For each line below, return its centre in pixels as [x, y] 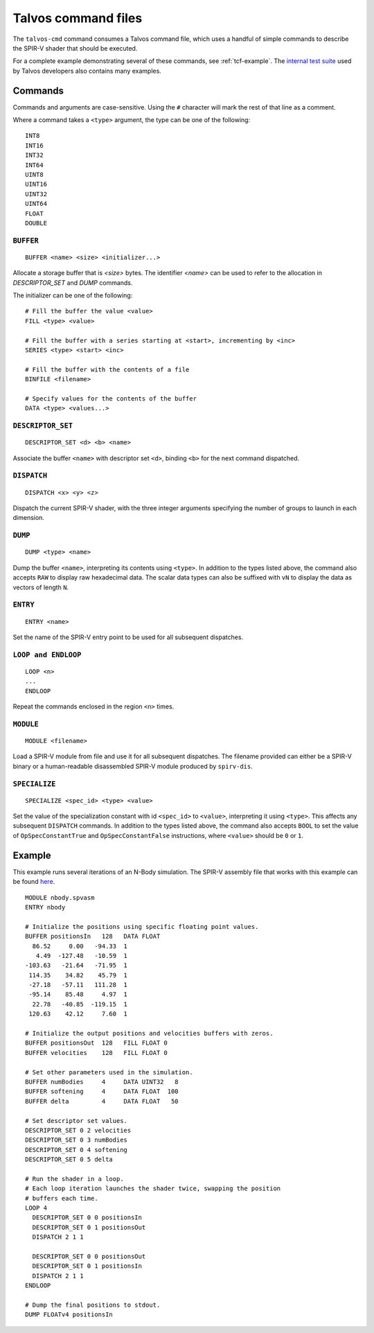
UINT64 [36, 204]
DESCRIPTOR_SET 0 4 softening [77, 1150]
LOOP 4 [36, 1208]
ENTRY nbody [45, 907]
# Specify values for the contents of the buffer [111, 398]
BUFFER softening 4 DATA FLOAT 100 [102, 1091]
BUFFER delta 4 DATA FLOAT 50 [102, 1101]
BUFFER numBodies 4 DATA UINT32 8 [102, 1082]
